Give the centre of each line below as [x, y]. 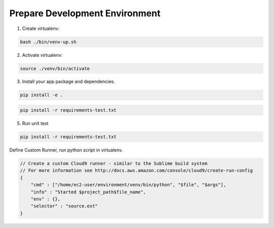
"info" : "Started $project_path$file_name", [88, 192]
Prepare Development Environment [85, 13]
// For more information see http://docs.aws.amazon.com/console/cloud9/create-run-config [136, 171]
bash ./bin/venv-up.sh [48, 42]
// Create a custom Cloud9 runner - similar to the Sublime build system [114, 163]
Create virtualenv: [41, 28]
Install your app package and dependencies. [68, 82]
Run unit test [35, 123]
